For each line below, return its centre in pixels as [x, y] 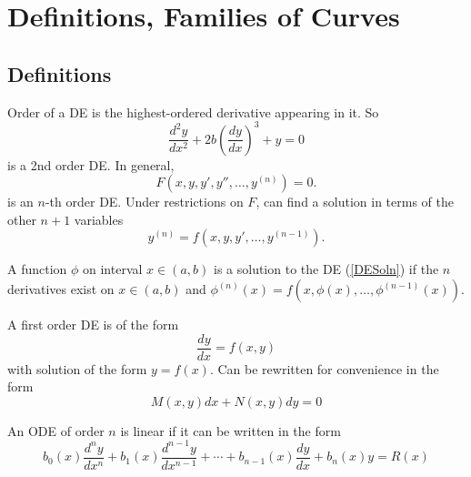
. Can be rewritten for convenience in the [324, 368]
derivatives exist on [61, 289]
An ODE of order [56, 430]
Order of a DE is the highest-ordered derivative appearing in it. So [193, 112]
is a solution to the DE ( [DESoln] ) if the [326, 269]
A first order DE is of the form [93, 325]
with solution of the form [77, 368]
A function [37, 269]
